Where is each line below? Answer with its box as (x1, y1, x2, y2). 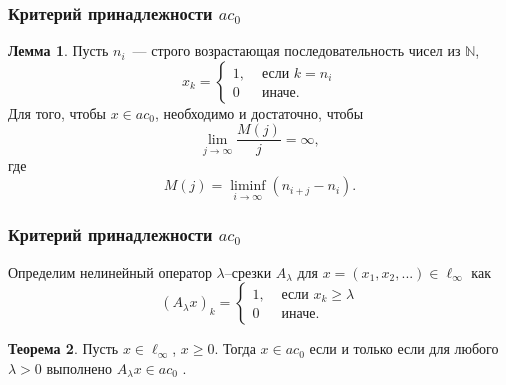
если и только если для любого (309, 338, 499, 359)
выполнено (46, 357, 112, 378)
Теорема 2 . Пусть (8, 338, 119, 359)
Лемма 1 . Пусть (8, 40, 109, 61)
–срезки (224, 261, 272, 282)
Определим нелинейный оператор (8, 261, 212, 282)
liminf (230, 179, 266, 194)
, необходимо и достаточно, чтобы (154, 102, 364, 123)
